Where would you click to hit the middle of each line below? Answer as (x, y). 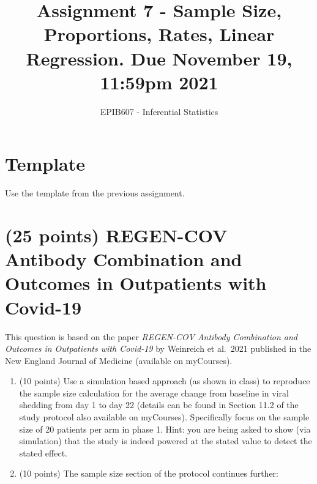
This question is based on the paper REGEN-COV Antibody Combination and (151, 336)
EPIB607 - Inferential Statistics (159, 111)
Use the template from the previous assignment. (95, 193)
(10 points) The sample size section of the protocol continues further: (149, 473)
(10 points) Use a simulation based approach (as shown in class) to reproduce (165, 381)
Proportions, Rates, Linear (159, 34)
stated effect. (43, 452)
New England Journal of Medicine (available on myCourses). (119, 360)
